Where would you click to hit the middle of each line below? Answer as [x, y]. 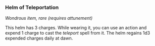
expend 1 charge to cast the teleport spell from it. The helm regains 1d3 [77, 33]
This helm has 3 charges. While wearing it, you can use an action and [76, 28]
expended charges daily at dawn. [39, 38]
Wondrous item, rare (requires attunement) [49, 18]
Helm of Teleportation [32, 7]
